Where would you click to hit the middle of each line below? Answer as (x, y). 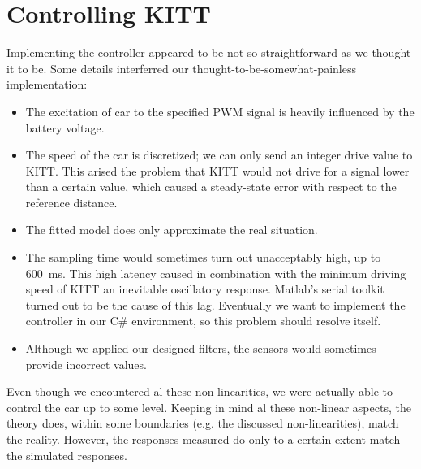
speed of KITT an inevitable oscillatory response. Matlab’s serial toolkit (205, 289)
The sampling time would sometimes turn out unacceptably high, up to (203, 257)
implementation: (47, 84)
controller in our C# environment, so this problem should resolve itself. (203, 321)
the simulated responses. (67, 455)
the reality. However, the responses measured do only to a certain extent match (204, 439)
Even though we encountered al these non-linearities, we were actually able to (200, 391)
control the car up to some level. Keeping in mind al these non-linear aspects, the (209, 407)
